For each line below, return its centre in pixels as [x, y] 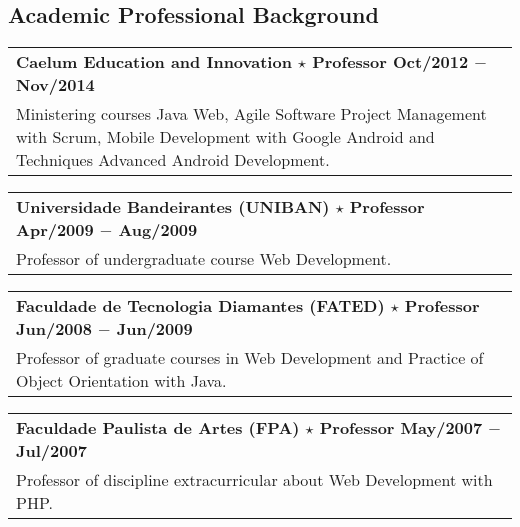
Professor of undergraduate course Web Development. [204, 259]
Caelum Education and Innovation [154, 62]
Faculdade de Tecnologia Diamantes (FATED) [200, 306]
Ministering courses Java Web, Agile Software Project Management [251, 114]
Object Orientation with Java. [121, 381]
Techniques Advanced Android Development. [173, 160]
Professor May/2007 [401, 428]
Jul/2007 [51, 451]
